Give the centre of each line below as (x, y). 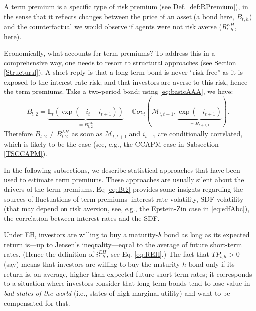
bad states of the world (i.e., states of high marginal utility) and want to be (117, 293)
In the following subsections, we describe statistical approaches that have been (122, 170)
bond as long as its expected (207, 234)
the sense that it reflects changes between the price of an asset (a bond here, (119, 16)
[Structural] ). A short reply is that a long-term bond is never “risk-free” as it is (123, 72)
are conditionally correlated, (200, 134)
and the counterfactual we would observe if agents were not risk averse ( (113, 26)
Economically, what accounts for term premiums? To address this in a (110, 53)
